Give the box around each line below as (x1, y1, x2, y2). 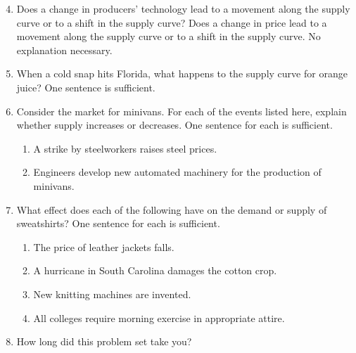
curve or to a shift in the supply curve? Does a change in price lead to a (16, 15, 327, 30)
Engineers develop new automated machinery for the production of (33, 165, 322, 179)
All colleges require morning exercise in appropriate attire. (33, 310, 285, 325)
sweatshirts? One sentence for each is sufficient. (16, 216, 220, 231)
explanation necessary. (16, 42, 113, 57)
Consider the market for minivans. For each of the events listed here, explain (16, 103, 347, 118)
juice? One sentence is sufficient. (16, 79, 155, 94)
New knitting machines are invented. (33, 286, 191, 301)
